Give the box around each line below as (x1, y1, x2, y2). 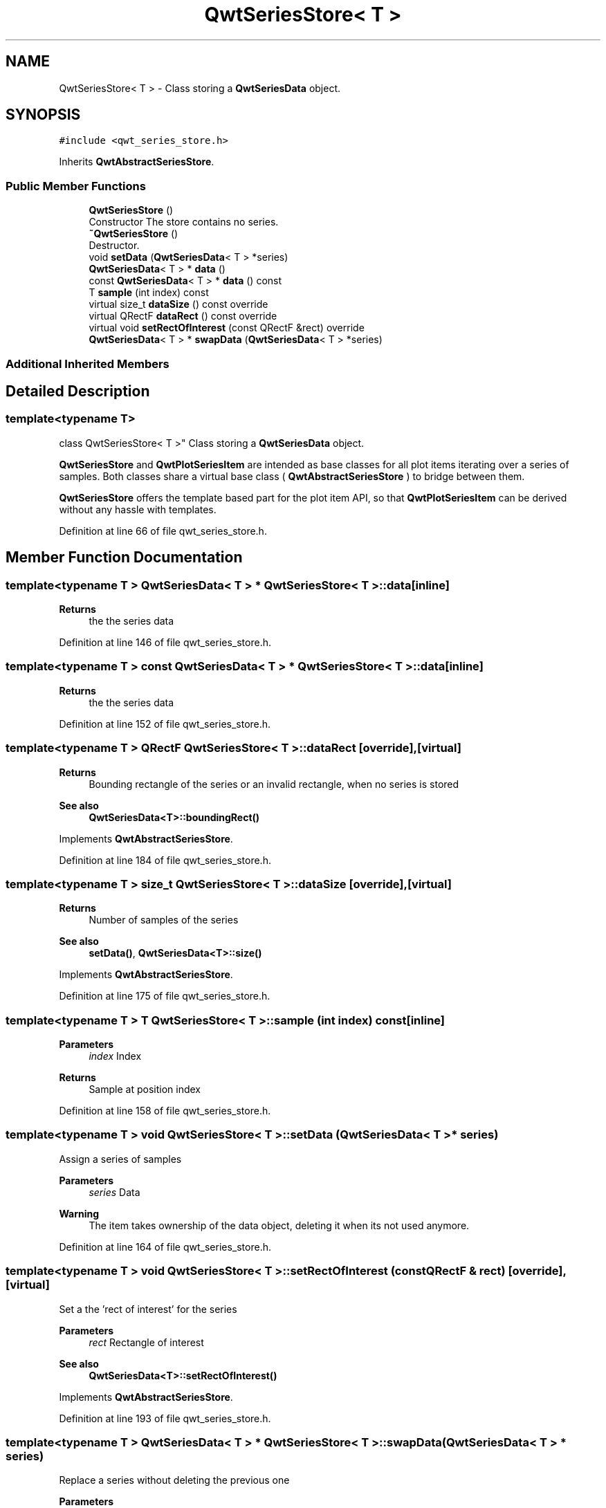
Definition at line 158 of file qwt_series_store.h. (59, 1105, 271, 1116)
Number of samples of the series (89, 914, 239, 926)
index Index (89, 1050, 142, 1062)
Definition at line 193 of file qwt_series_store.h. (59, 1412, 271, 1424)
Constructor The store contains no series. (89, 216, 279, 228)
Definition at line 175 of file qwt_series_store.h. (59, 990, 270, 1002)
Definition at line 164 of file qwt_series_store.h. (59, 1240, 271, 1253)
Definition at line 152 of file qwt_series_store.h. (59, 717, 271, 730)
